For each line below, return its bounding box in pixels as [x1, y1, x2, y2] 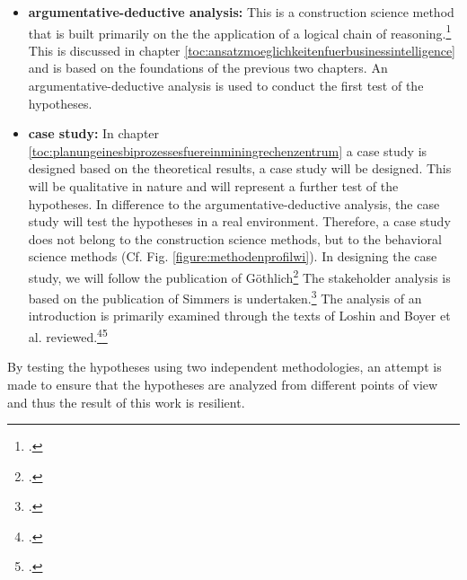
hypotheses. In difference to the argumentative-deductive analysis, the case [28, 194, 440, 213]
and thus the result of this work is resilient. [7, 392, 245, 411]
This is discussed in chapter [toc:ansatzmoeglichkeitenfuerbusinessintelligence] [28, 40, 456, 59]
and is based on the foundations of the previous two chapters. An [28, 58, 388, 77]
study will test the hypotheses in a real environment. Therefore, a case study [28, 212, 451, 231]
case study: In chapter [28, 124, 160, 143]
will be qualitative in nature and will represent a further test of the [28, 177, 399, 195]
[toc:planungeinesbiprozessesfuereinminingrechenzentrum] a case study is [28, 141, 427, 160]
